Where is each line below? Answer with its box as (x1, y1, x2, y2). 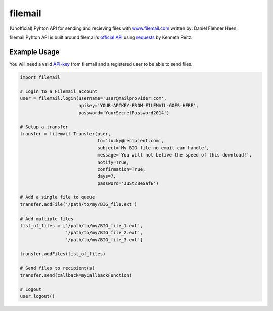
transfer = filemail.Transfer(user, (20, 131, 111, 136)
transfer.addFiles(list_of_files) (20, 251, 106, 257)
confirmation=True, (97, 166, 146, 172)
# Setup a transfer (20, 124, 68, 130)
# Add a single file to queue (20, 194, 95, 200)
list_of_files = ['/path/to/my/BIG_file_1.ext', (20, 223, 143, 229)
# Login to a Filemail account (20, 88, 98, 94)
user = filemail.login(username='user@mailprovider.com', (20, 96, 167, 101)
